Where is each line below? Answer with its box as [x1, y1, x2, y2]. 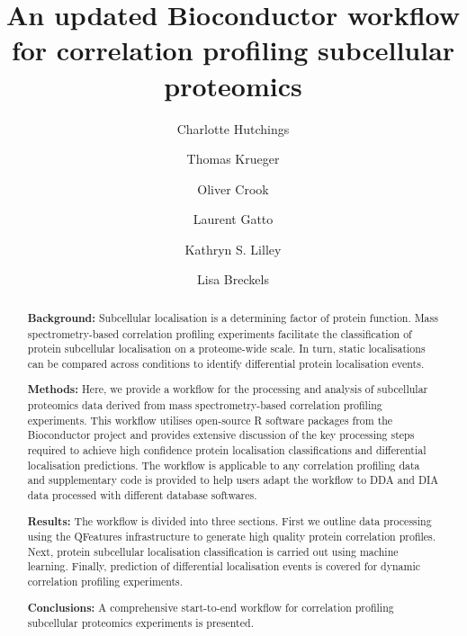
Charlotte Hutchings [176, 119, 290, 138]
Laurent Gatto [193, 210, 274, 228]
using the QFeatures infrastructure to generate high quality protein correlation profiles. [27, 529, 436, 544]
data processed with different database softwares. [27, 487, 257, 502]
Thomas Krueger [186, 149, 280, 168]
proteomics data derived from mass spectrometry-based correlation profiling [27, 398, 382, 413]
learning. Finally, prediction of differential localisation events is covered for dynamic [27, 559, 421, 574]
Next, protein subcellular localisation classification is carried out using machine [27, 543, 399, 559]
